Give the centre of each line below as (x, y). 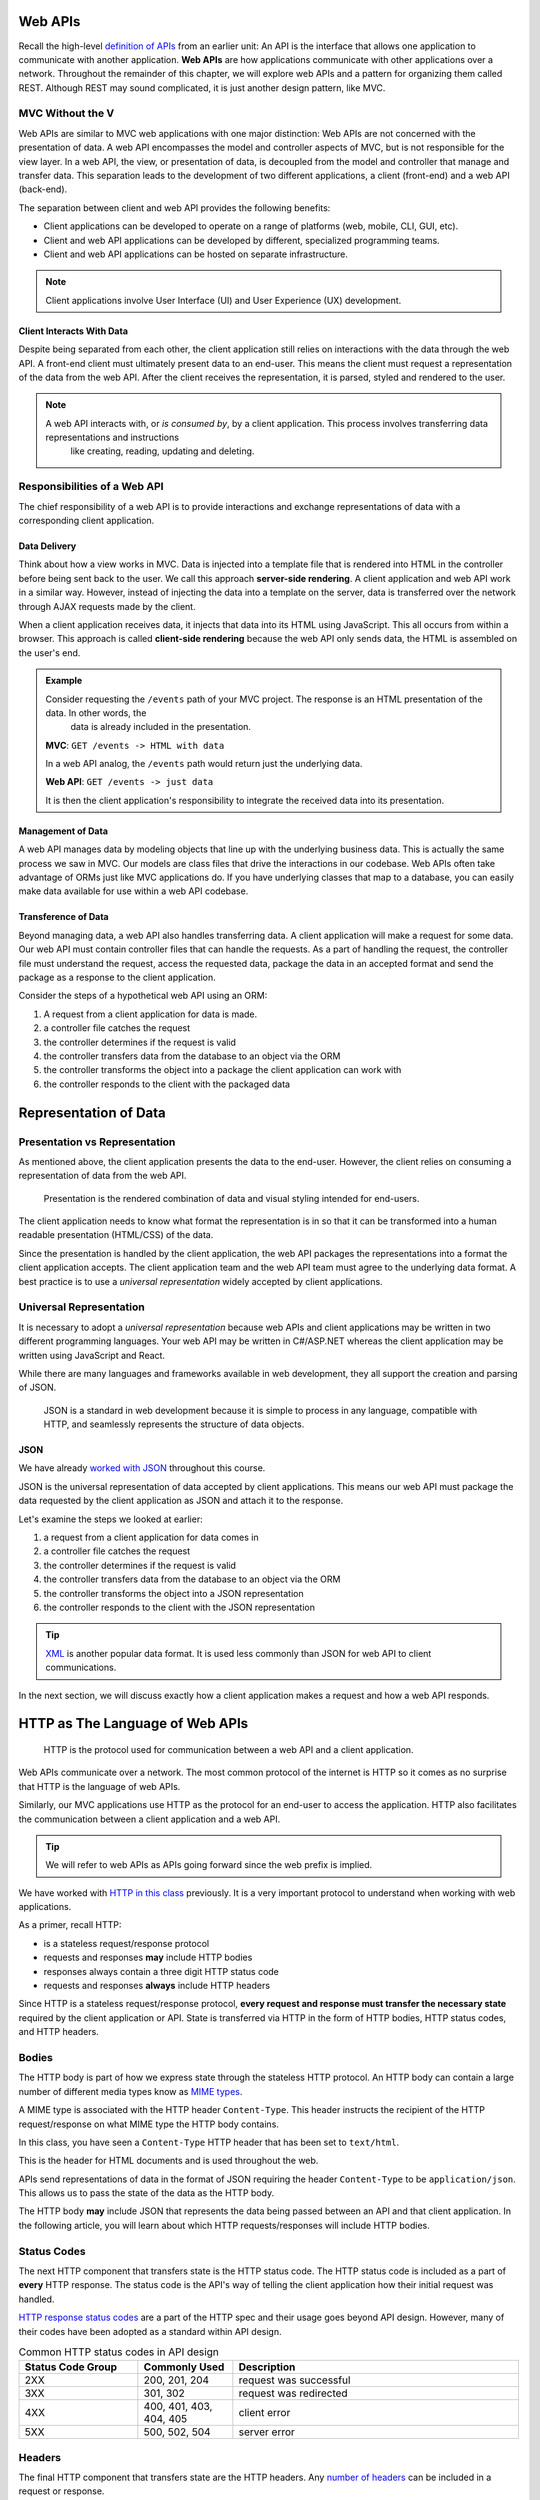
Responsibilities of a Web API (91, 487)
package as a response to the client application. (117, 977)
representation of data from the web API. (102, 1176)
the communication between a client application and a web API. (149, 1819)
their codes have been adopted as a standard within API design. (150, 2331)
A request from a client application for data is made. (150, 1014)
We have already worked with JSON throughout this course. (142, 1468)
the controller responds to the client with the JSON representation (179, 1607)
